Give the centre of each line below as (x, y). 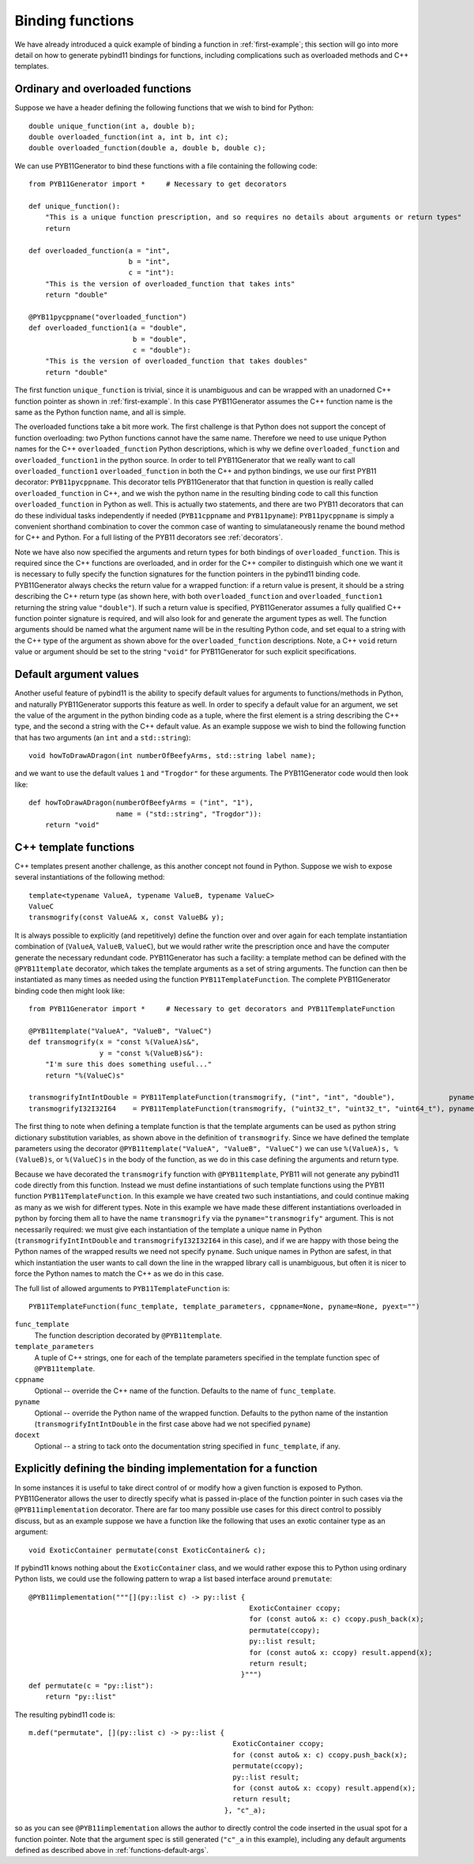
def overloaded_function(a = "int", (100, 250)
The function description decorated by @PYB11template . (128, 1335)
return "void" (72, 825)
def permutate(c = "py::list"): (91, 1686)
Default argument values (77, 674)
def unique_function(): (75, 206)
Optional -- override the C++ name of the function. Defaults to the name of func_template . (185, 1390)
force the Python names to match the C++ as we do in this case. (119, 1274)
